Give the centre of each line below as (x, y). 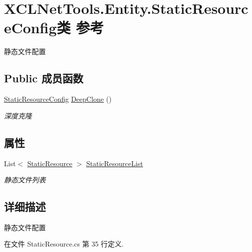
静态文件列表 (25, 180)
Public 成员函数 (44, 78)
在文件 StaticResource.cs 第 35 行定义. (64, 244)
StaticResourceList (115, 163)
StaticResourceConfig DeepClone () (58, 99)
